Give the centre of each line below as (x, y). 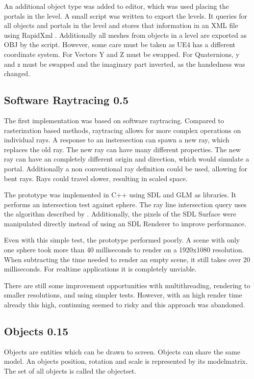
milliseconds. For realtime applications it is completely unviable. (100, 269)
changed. (17, 73)
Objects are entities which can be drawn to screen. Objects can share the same (122, 351)
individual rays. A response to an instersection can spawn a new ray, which (117, 140)
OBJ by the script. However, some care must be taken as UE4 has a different (120, 44)
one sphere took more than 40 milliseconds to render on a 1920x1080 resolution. (124, 250)
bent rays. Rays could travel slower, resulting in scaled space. (96, 178)
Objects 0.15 (36, 331)
